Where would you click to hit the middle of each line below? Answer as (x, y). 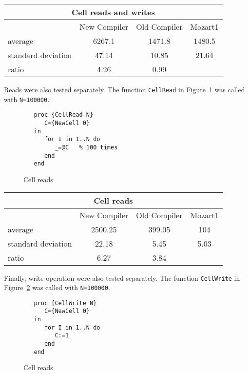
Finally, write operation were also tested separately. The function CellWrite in (122, 278)
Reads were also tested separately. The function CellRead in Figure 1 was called (124, 89)
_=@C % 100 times (86, 147)
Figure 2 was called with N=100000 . (57, 287)
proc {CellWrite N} (65, 303)
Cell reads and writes (113, 12)
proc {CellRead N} (64, 115)
